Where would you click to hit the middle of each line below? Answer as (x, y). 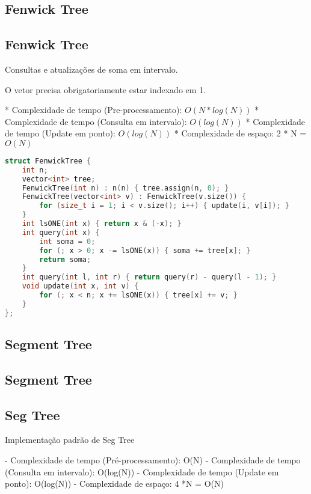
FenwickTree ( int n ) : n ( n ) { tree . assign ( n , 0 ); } (125, 188)
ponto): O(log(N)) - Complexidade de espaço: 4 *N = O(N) (115, 483)
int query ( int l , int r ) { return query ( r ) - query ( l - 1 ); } (149, 277)
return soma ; (65, 259)
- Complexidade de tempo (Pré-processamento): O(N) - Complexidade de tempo (153, 460)
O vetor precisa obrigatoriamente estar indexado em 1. (105, 89)
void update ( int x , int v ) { (80, 286)
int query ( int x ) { (61, 232)
